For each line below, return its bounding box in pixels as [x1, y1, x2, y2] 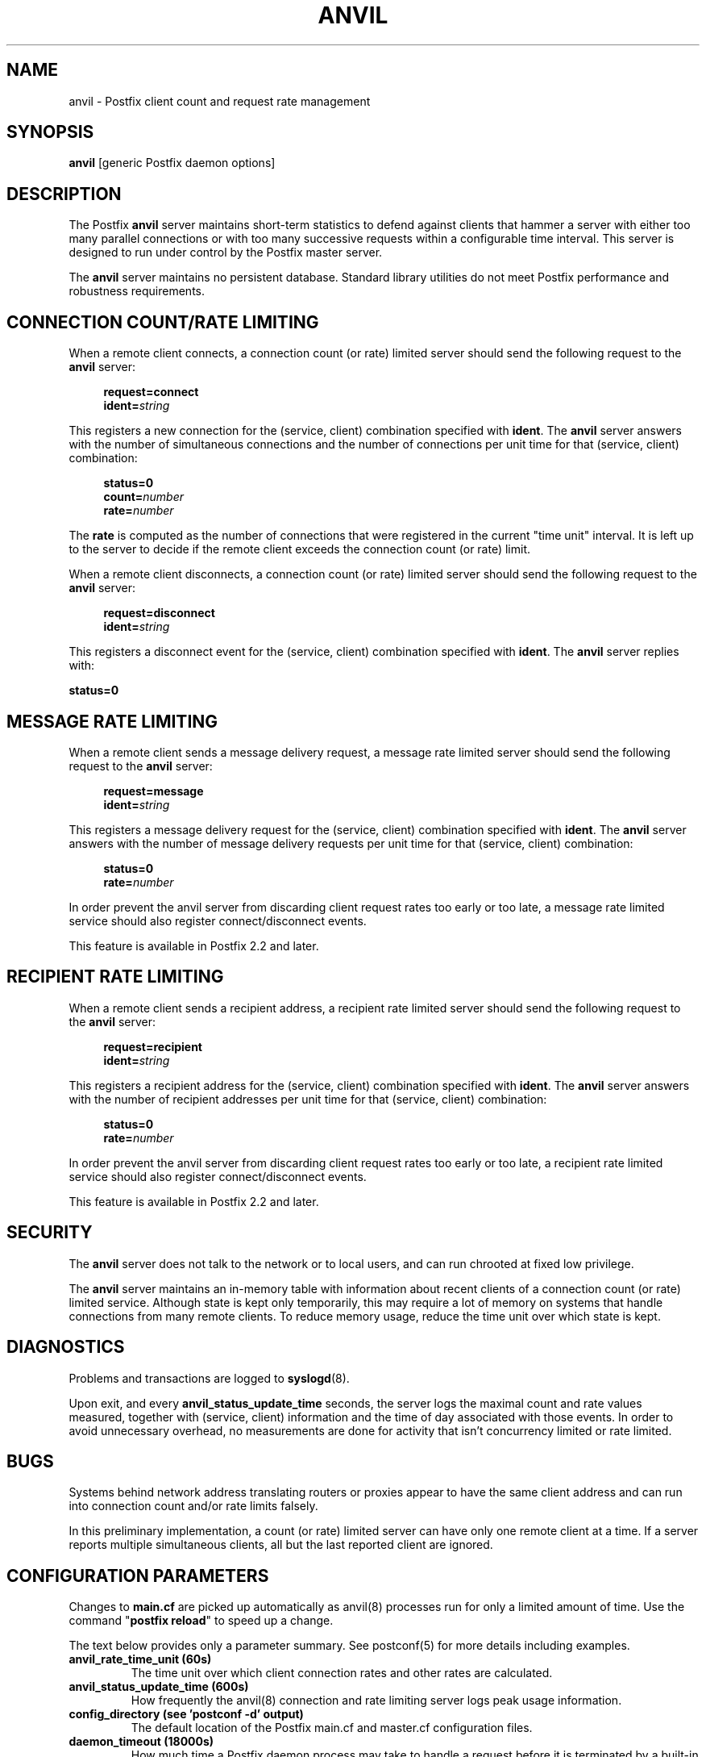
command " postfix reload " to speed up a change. [69, 1613, 334, 1628]
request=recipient [103, 1039, 202, 1054]
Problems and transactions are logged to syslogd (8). [69, 1371, 350, 1385]
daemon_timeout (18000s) [69, 1734, 214, 1749]
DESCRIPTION [6, 183, 122, 204]
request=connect [103, 385, 199, 399]
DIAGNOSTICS [6, 1337, 125, 1358]
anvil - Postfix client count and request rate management [69, 94, 371, 108]
